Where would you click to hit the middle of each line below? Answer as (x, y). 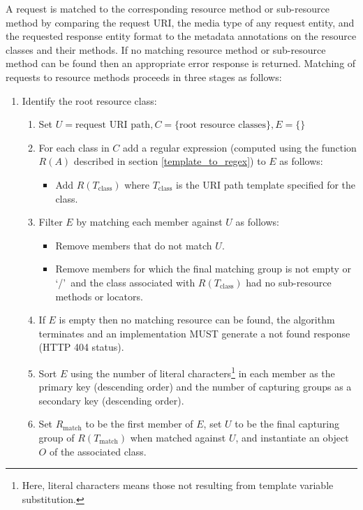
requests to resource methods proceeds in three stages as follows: (144, 76)
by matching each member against (149, 222)
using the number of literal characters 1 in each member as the (202, 372)
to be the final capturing (287, 424)
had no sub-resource (289, 282)
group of (57, 437)
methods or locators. (99, 296)
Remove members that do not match (134, 245)
